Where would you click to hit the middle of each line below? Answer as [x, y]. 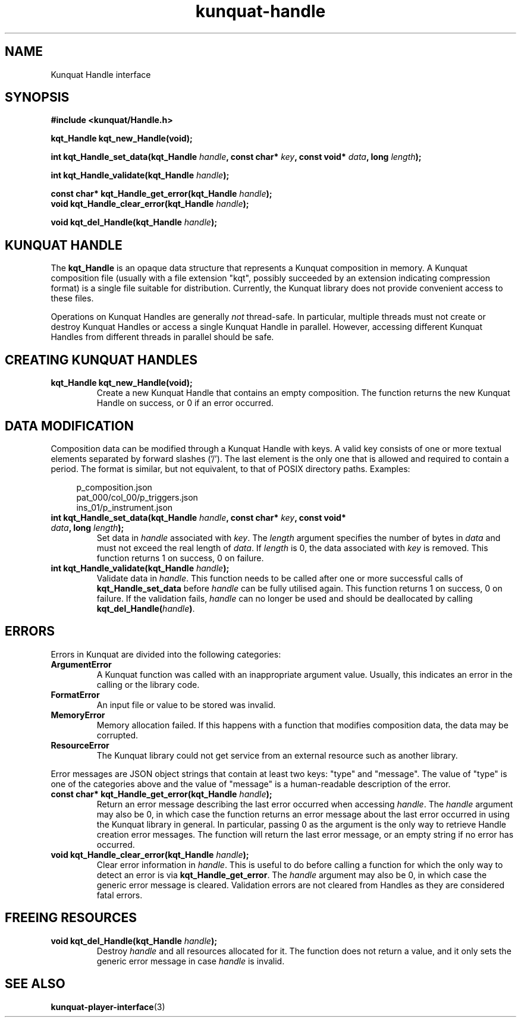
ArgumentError [81, 664]
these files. [72, 298]
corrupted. [117, 735]
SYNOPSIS [37, 98]
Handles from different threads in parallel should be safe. [162, 337]
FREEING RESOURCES [71, 918]
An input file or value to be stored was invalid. [186, 705]
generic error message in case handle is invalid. [191, 961]
